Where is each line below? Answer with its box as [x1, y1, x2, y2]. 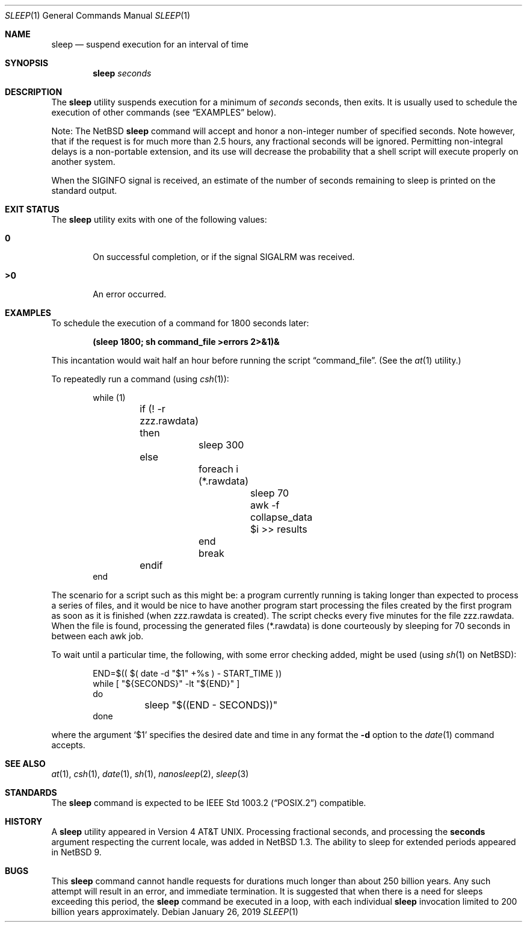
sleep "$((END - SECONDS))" [144, 699, 278, 711]
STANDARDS [5, 787, 57, 798]
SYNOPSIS [5, 58, 49, 68]
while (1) [93, 392, 126, 403]
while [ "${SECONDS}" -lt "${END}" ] [93, 678, 240, 689]
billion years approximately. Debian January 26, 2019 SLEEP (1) [51, 907, 298, 917]
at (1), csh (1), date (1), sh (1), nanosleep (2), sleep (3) [51, 769, 249, 779]
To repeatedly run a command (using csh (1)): [51, 374, 229, 384]
